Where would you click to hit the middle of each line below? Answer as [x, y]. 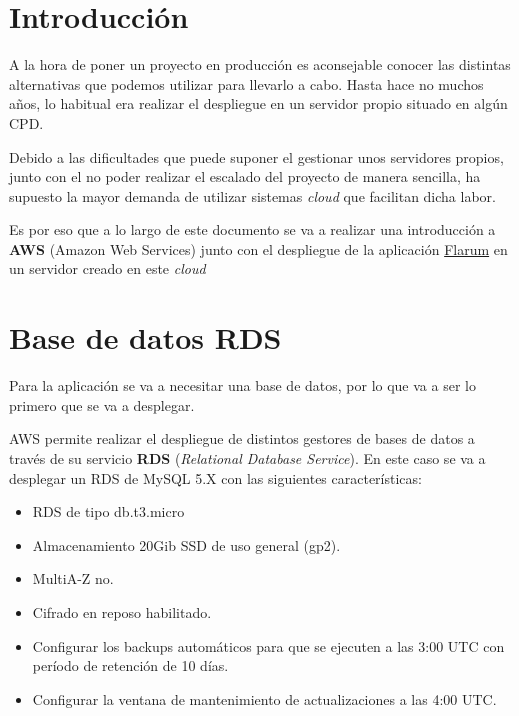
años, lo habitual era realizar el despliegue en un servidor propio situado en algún [258, 103]
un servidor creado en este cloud [107, 268]
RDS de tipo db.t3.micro [108, 511]
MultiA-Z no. [73, 578]
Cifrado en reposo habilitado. [122, 611]
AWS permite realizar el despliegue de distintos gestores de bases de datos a [242, 438]
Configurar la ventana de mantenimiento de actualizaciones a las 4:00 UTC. [264, 698]
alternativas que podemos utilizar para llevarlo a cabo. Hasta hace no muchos [246, 83]
